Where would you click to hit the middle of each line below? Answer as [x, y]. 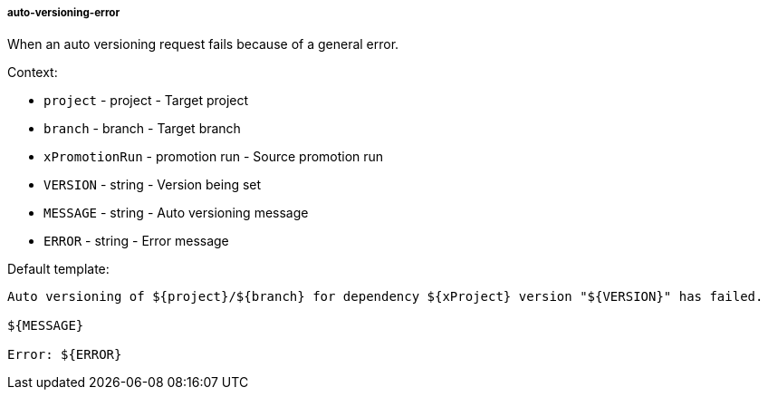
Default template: [58, 269]
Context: [33, 73]
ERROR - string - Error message [136, 241]
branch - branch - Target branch [142, 129]
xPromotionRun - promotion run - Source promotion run [214, 157]
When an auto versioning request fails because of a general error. [203, 44]
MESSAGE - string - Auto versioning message [176, 213]
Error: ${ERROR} [65, 355]
